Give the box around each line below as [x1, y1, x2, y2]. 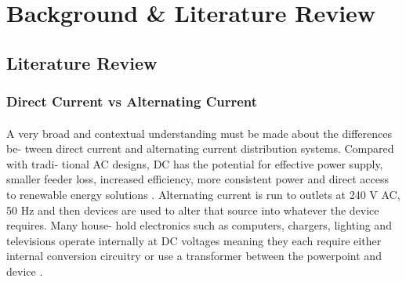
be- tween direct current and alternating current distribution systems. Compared [6, 140, 394, 157]
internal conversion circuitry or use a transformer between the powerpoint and [6, 248, 382, 264]
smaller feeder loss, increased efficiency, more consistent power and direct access [6, 171, 390, 187]
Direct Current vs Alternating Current [6, 92, 258, 111]
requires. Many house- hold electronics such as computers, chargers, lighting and [6, 217, 392, 233]
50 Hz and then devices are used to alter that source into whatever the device [6, 201, 379, 218]
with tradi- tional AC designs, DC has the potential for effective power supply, [6, 155, 383, 172]
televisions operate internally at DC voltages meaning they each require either [6, 232, 382, 248]
